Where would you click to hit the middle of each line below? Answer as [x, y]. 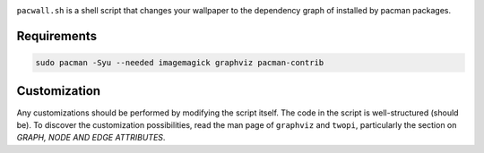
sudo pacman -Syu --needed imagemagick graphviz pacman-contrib [180, 63]
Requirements [57, 36]
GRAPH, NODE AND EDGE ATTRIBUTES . [91, 138]
